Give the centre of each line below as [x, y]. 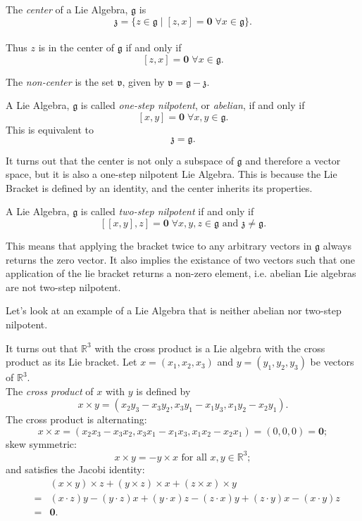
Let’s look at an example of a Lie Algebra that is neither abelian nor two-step [174, 310]
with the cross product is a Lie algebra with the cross [210, 348]
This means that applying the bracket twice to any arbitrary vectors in [159, 245]
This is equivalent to [50, 129]
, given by [143, 81]
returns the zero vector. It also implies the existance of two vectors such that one [181, 259]
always [337, 245]
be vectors [332, 362]
